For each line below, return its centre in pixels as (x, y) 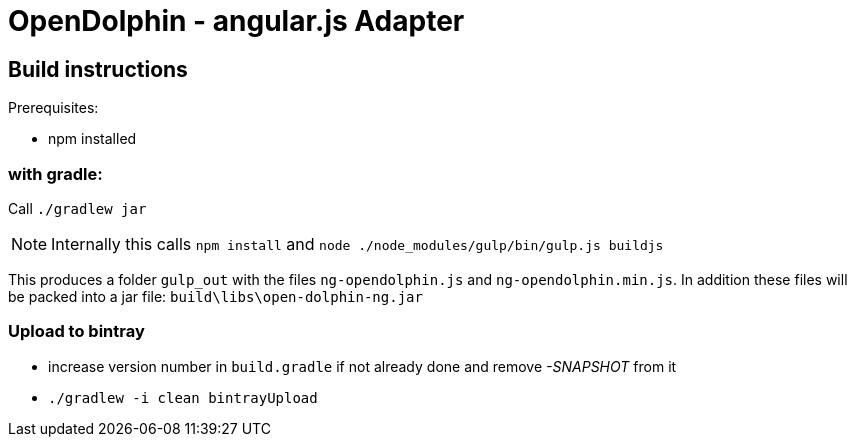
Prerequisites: (53, 108)
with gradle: (55, 173)
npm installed (92, 139)
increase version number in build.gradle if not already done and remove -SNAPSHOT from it (362, 366)
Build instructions (98, 69)
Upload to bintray (76, 331)
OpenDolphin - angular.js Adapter (236, 21)
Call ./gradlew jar (77, 208)
